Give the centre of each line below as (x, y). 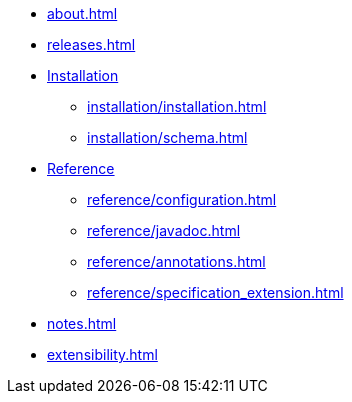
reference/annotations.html (176, 261)
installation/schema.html (167, 137)
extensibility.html (102, 354)
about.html (82, 13)
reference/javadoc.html (164, 230)
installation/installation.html (177, 106)
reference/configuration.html (182, 199)
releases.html (91, 44)
